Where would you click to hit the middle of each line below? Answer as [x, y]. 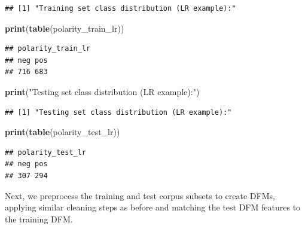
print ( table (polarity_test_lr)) [62, 132]
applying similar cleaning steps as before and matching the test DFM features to [153, 207]
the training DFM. [39, 219]
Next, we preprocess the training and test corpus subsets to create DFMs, [140, 195]
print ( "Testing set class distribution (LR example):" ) [102, 91]
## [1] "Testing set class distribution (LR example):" [118, 112]
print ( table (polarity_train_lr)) [65, 28]
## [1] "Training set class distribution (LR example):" [121, 8]
